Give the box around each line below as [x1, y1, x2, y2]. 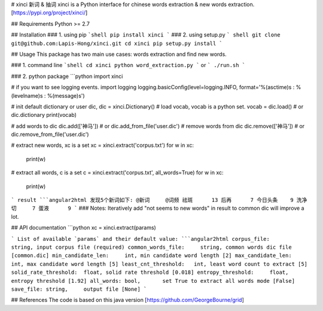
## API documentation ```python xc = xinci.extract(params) [11, 224, 157, 231]
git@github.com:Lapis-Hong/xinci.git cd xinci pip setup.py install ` [11, 40, 223, 47]
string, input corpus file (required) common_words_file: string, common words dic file [11, 243, 292, 250]
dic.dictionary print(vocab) [11, 111, 77, 119]
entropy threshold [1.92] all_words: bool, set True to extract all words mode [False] [11, 277, 295, 284]
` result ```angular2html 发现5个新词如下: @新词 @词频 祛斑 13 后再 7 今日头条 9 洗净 [11, 197, 307, 204]
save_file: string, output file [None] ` [11, 285, 147, 292]
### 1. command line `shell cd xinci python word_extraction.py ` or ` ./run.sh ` [11, 62, 246, 69]
